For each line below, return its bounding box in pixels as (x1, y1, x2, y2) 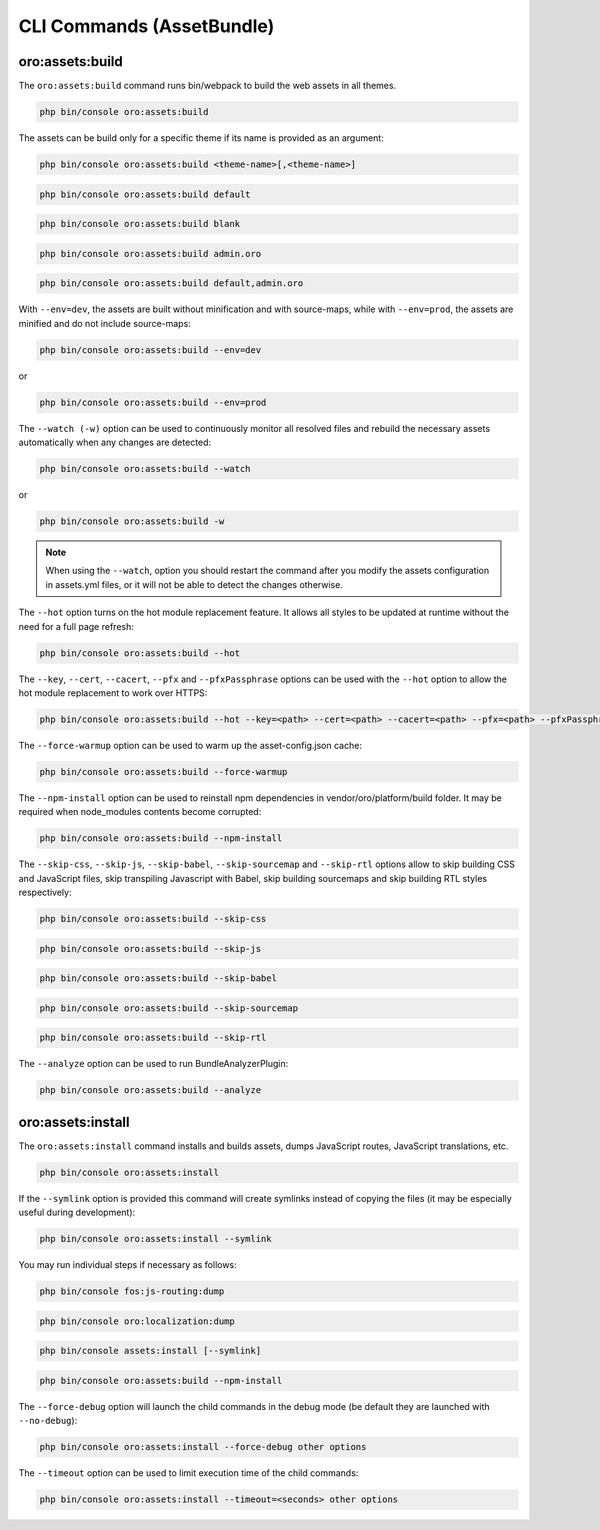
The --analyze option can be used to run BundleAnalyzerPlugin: (18, 1058, 289, 1070)
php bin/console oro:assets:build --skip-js (39, 943, 262, 954)
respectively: (18, 886, 72, 898)
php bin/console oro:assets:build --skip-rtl (39, 1032, 267, 1044)
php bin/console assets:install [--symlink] (39, 1345, 262, 1357)
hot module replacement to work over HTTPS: (18, 686, 208, 699)
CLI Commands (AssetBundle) (18, 15, 275, 37)
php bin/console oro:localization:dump (39, 1315, 235, 1327)
